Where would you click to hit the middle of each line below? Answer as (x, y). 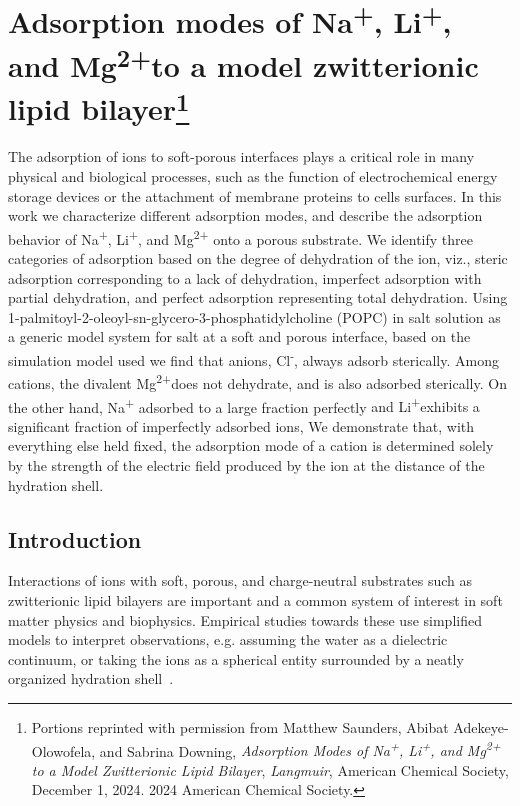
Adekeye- (481, 726)
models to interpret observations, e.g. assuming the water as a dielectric (228, 639)
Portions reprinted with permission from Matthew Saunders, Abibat (240, 726)
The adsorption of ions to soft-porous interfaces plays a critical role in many (241, 156)
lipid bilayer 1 (99, 106)
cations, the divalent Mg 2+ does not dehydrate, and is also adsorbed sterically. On (257, 381)
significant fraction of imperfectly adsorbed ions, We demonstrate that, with (241, 425)
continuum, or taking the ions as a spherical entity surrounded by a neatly (236, 658)
